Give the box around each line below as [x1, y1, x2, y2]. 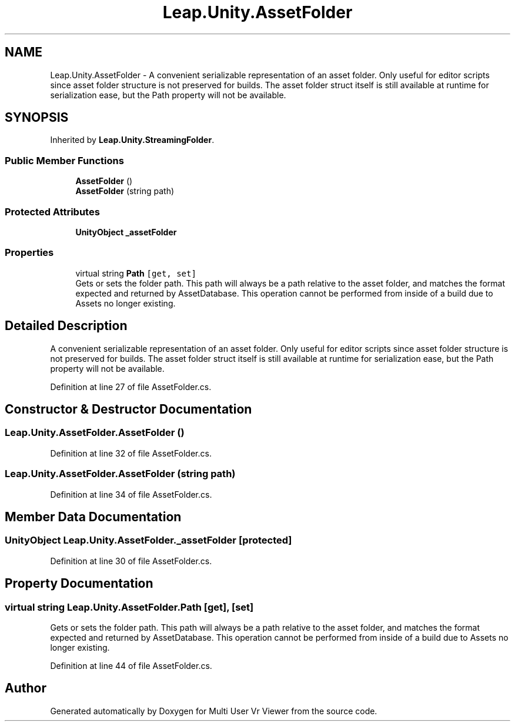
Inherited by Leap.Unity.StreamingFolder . [50, 135, 215, 145]
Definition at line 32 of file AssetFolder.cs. [50, 448, 212, 458]
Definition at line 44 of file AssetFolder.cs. [50, 660, 212, 671]
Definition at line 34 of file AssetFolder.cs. [50, 489, 212, 499]
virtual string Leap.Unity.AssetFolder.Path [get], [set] [5, 601, 254, 613]
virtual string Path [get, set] [75, 268, 196, 278]
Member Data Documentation [5, 509, 182, 524]
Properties [5, 247, 54, 259]
